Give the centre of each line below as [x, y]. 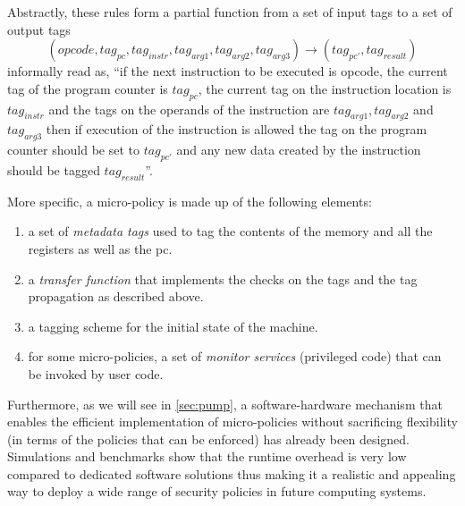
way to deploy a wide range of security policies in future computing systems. [217, 491]
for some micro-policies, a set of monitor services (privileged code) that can [235, 356]
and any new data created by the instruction [299, 150]
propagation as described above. [116, 296]
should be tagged [54, 169]
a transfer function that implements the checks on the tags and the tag [223, 278]
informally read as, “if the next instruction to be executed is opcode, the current [228, 71]
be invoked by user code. [96, 373]
